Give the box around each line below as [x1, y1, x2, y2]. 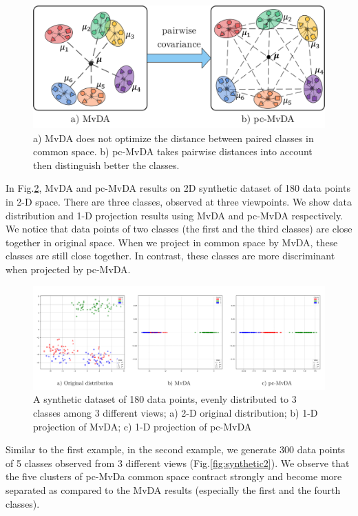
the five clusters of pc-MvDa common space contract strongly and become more [6, 469, 342, 484]
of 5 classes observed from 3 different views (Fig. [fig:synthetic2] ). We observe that [6, 455, 350, 470]
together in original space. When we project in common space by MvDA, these [6, 235, 338, 249]
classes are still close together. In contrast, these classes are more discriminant [6, 248, 335, 263]
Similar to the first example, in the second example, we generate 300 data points [6, 442, 346, 457]
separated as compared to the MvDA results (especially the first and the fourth [6, 483, 341, 497]
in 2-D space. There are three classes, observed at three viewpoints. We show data [6, 195, 352, 209]
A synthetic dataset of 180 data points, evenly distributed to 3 [33, 392, 297, 406]
